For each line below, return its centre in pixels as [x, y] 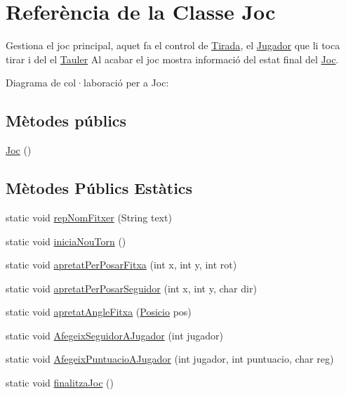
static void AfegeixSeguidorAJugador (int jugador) [115, 335]
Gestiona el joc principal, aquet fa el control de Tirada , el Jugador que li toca [173, 45]
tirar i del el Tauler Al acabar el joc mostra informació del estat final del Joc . [172, 59]
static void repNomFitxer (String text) [89, 217]
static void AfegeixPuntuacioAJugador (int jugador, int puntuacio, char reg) [170, 359]
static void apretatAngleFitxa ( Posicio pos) [99, 312]
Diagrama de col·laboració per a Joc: [87, 83]
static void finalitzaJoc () [60, 383]
